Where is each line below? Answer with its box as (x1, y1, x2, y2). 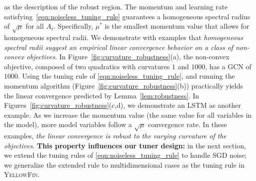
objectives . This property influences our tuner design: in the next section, (4, 140, 246, 150)
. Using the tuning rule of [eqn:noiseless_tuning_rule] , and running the (18, 71, 235, 81)
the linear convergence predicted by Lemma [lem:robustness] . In (4, 90, 199, 100)
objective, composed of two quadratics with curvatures (4, 61, 170, 71)
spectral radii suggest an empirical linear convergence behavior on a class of (4, 42, 233, 52)
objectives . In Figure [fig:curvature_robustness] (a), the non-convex (26, 51, 230, 62)
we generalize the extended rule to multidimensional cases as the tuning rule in (4, 159, 245, 170)
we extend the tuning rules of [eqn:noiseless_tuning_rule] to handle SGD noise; (4, 150, 247, 160)
